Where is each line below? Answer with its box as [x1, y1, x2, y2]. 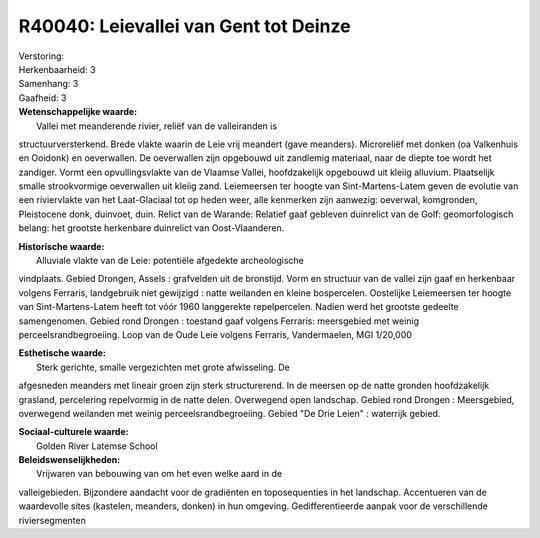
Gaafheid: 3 [18, 91, 67, 104]
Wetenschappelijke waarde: [18, 106, 138, 118]
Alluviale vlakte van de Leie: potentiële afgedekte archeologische [36, 255, 305, 267]
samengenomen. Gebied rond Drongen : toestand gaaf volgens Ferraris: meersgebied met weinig [18, 315, 420, 327]
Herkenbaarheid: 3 [18, 63, 96, 75]
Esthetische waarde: [18, 347, 107, 359]
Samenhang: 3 [18, 78, 79, 90]
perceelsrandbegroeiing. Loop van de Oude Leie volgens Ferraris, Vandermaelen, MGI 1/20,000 [18, 328, 412, 340]
